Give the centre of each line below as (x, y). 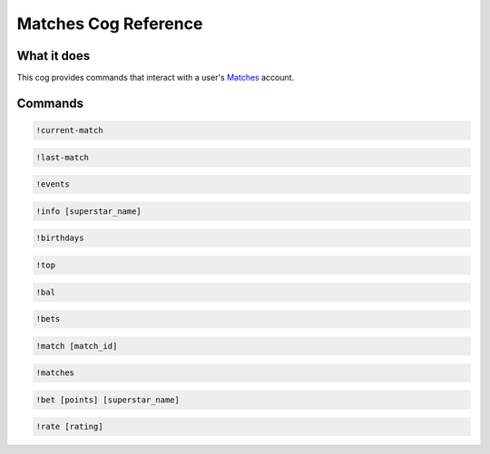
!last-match (63, 157)
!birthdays (60, 238)
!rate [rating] (69, 427)
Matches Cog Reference (110, 24)
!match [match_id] (77, 346)
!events (53, 184)
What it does (54, 56)
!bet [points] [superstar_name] (108, 400)
